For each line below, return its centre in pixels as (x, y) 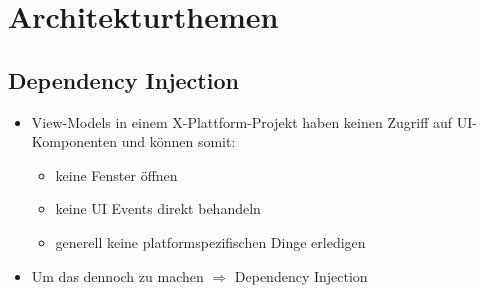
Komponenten (74, 141)
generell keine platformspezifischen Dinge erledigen (210, 241)
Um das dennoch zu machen (117, 275)
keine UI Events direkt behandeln (158, 208)
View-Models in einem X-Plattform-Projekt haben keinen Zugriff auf (242, 121)
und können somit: (178, 141)
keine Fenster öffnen (116, 174)
